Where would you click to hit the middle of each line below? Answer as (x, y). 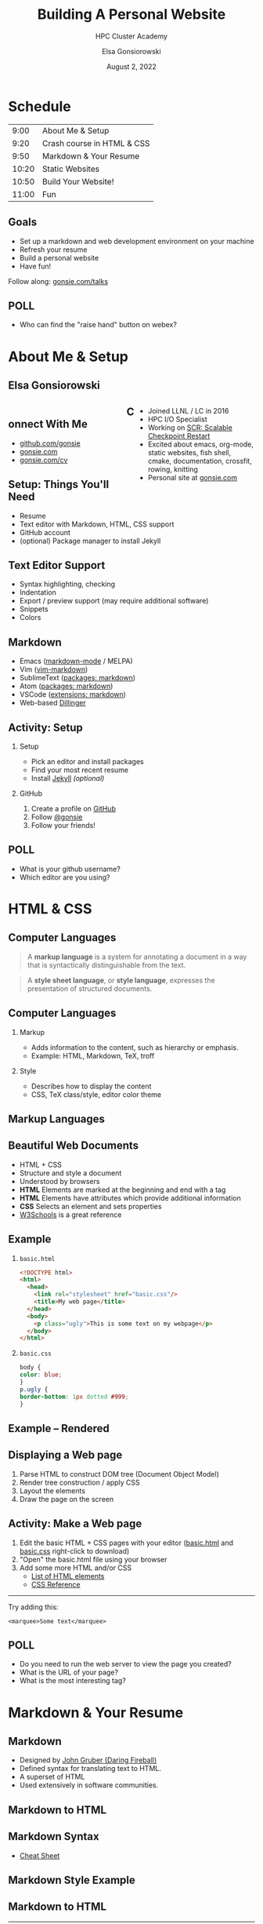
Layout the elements (52, 1490)
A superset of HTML (52, 1777)
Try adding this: (33, 1607)
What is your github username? (70, 869)
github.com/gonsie (50, 443)
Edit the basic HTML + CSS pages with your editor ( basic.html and (126, 1543)
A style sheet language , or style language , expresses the (121, 980)
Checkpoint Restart (179, 436)
